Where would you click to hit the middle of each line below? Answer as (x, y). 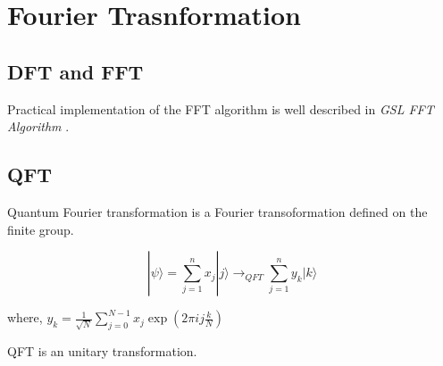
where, (25, 317)
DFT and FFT (75, 71)
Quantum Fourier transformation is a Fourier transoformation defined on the (217, 211)
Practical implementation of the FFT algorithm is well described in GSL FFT (221, 108)
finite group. (41, 229)
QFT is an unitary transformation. (102, 350)
